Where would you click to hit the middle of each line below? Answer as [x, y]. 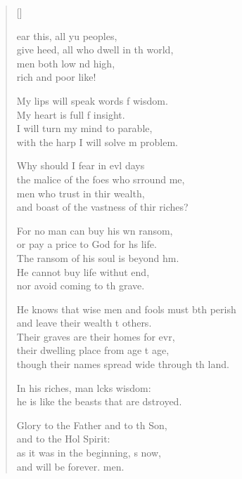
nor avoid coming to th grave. [81, 286]
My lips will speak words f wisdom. [92, 100]
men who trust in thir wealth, [81, 193]
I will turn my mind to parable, [84, 128]
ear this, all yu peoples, [67, 35]
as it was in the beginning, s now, [89, 453]
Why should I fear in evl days [81, 165]
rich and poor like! [56, 77]
